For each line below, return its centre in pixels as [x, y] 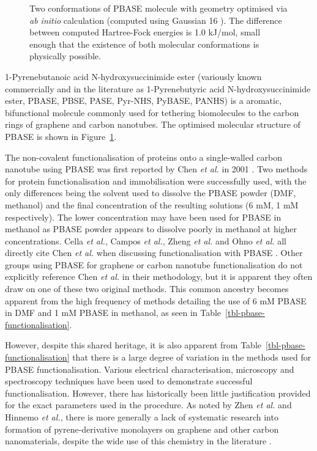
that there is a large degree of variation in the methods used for [192, 357]
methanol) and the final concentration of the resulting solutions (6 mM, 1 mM [152, 204]
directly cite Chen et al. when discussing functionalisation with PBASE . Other [154, 253]
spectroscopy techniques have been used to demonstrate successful [129, 381]
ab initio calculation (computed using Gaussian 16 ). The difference [156, 20]
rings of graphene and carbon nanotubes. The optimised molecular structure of [153, 124]
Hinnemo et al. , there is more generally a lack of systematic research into [142, 417]
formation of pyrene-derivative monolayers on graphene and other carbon [142, 429]
